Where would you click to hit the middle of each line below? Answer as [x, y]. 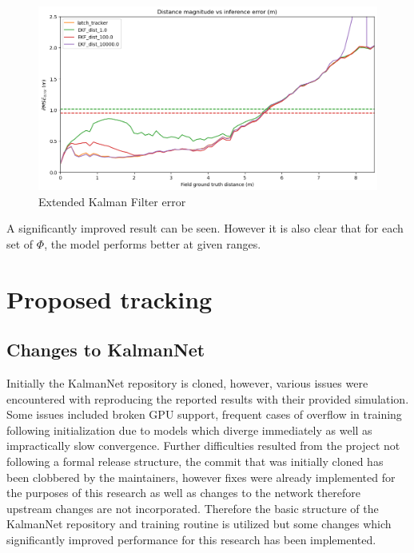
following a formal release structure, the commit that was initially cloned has [195, 461]
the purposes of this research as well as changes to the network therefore [183, 493]
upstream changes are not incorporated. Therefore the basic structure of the [193, 508]
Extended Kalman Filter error [112, 201]
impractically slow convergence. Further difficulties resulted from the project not [203, 446]
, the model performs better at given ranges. [153, 243]
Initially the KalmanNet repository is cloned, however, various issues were [187, 383]
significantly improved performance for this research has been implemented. [191, 540]
